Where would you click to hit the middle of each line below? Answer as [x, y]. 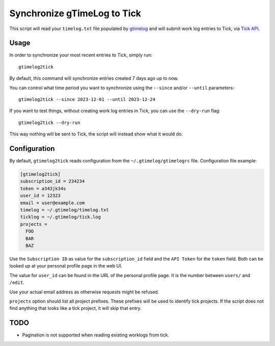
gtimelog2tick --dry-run [49, 123]
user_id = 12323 [40, 196]
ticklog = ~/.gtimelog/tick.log [61, 217]
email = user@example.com [52, 203]
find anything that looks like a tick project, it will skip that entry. [76, 308]
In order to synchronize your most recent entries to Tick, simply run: [81, 55]
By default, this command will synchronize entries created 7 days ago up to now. [94, 78]
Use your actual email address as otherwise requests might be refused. [84, 292]
